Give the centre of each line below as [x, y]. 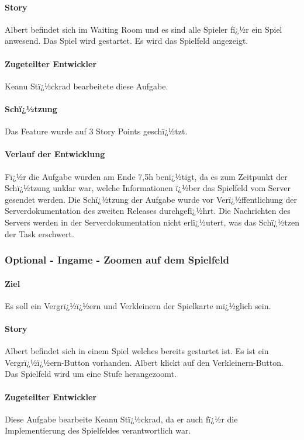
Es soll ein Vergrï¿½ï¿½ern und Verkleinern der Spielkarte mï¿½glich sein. [138, 305]
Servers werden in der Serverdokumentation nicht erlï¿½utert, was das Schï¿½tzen [152, 222]
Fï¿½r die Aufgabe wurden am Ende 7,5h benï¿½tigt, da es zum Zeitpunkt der [146, 176]
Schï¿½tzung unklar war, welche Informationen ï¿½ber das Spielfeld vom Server [148, 188]
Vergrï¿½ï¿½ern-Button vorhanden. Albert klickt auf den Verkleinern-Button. [144, 362]
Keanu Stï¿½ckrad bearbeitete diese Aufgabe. [87, 86]
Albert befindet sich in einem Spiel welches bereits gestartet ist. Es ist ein [137, 351]
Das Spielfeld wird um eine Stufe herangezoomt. [91, 374]
